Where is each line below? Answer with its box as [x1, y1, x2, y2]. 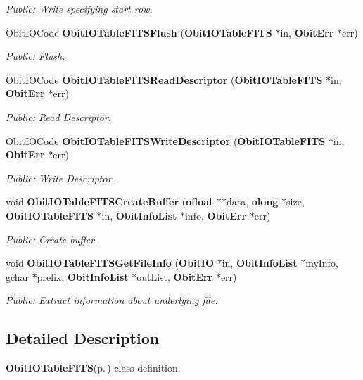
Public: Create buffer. [6, 232, 98, 246]
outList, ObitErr [136, 269, 213, 284]
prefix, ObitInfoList [37, 269, 129, 284]
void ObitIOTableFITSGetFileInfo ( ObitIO [6, 255, 214, 270]
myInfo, [305, 255, 338, 270]
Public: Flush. [6, 49, 65, 63]
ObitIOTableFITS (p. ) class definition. [6, 360, 181, 375]
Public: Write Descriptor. [6, 170, 115, 185]
